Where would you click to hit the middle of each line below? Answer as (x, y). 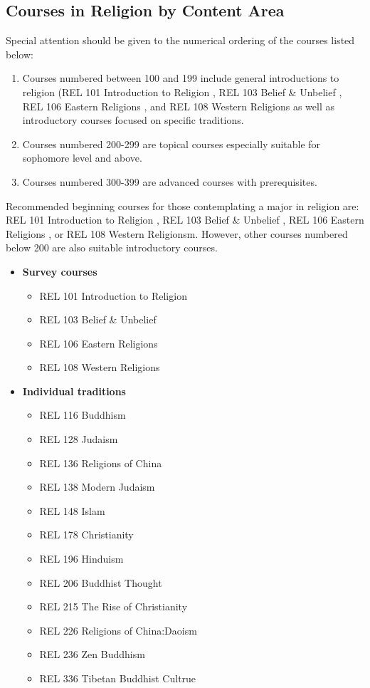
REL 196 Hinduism (81, 559)
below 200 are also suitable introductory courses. (112, 247)
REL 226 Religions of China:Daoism (118, 630)
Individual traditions (74, 391)
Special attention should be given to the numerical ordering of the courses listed (180, 40)
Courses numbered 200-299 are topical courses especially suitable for (171, 144)
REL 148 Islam (72, 510)
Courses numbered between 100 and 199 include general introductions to (181, 78)
